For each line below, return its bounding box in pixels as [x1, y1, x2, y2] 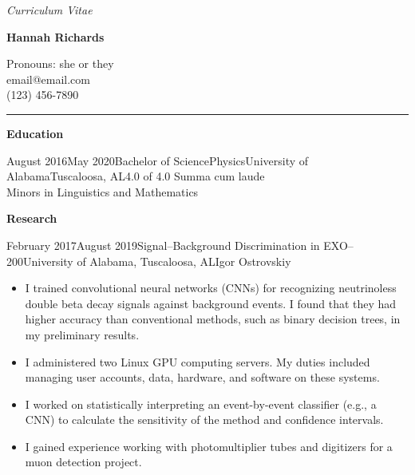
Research [6, 210, 57, 227]
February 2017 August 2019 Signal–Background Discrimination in [6, 236, 320, 253]
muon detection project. [25, 453, 142, 470]
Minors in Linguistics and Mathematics [6, 183, 199, 200]
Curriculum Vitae [6, 2, 93, 18]
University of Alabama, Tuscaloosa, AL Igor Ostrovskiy [23, 252, 291, 269]
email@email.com [6, 70, 90, 87]
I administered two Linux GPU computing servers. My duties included [25, 353, 370, 370]
